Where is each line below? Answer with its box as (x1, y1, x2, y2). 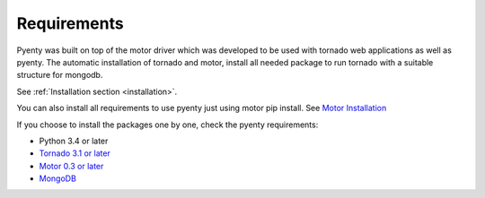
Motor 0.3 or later (39, 160, 104, 171)
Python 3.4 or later (39, 135, 109, 146)
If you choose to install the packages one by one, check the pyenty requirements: (16, 119, 319, 130)
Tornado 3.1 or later (39, 148, 111, 159)
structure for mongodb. (16, 70, 103, 81)
